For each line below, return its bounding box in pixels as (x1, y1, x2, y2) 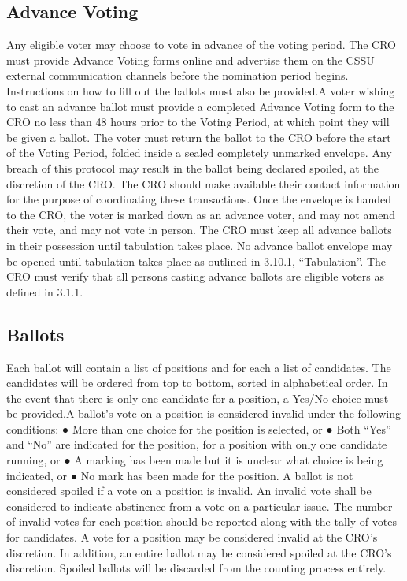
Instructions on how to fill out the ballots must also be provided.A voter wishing (6, 82, 395, 99)
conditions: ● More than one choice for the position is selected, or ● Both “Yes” (6, 420, 391, 437)
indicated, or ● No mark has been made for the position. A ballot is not (6, 467, 353, 483)
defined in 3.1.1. (6, 283, 83, 300)
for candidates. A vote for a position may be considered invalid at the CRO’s (6, 529, 378, 546)
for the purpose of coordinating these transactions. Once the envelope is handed (6, 191, 392, 207)
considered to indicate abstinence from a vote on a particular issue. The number (6, 497, 393, 514)
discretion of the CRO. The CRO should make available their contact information (6, 175, 401, 192)
